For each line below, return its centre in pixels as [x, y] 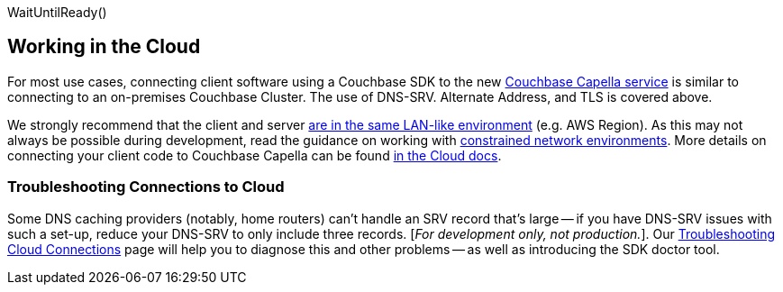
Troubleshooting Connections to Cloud [146, 187]
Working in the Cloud [104, 47]
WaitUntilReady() [57, 12]
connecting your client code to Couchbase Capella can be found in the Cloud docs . [255, 155]
